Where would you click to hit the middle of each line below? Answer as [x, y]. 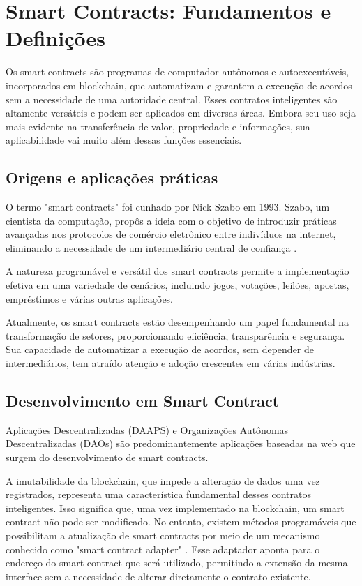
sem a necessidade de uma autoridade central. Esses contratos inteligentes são [172, 99]
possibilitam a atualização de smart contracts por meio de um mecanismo [163, 535]
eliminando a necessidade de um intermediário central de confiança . [151, 247]
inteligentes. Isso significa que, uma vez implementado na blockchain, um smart [175, 508]
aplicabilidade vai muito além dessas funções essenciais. [124, 140]
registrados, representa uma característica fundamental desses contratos [158, 494]
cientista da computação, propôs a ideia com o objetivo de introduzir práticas [171, 220]
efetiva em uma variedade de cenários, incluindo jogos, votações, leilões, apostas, [178, 285]
